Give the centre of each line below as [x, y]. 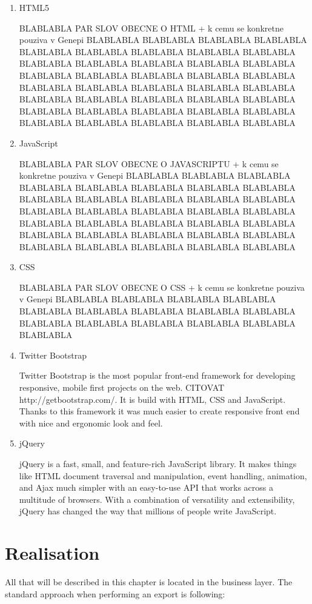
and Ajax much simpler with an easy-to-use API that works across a [146, 487]
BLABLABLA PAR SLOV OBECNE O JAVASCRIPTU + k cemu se [149, 163]
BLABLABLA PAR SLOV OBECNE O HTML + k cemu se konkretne [151, 28]
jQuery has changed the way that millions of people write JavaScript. [148, 511]
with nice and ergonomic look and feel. [91, 423]
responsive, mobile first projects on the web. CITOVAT [122, 387]
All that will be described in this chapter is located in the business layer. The [149, 582]
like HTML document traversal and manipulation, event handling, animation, [163, 475]
